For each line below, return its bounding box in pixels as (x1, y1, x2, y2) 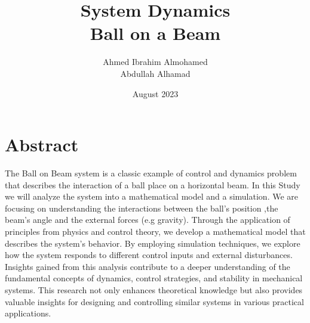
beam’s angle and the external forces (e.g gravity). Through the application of (5, 213, 290, 226)
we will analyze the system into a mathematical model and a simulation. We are (5, 190, 298, 203)
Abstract (5, 132, 79, 157)
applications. (5, 307, 51, 319)
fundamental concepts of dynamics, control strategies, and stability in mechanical (5, 272, 303, 284)
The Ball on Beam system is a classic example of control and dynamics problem (5, 167, 297, 179)
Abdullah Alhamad (120, 67, 191, 79)
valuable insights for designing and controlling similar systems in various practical (5, 295, 304, 308)
